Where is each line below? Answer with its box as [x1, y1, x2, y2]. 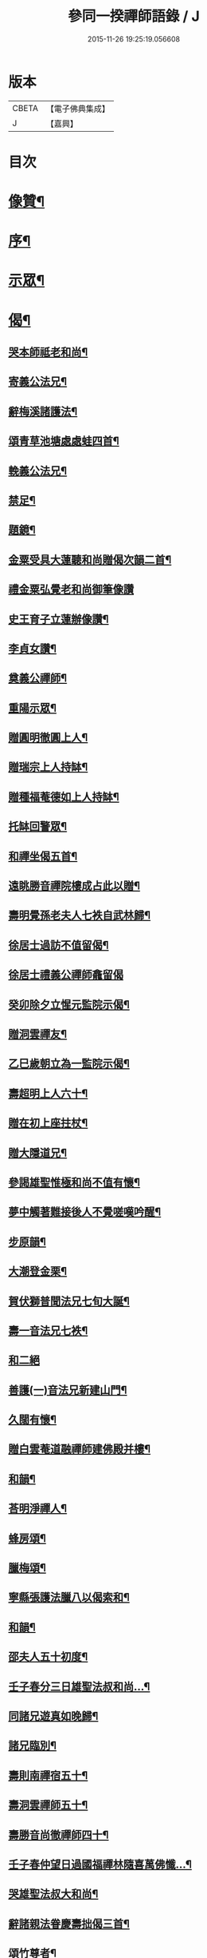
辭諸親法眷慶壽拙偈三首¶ [8, 1916, 130, 1930]
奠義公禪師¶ [8, 672, 68, 685]
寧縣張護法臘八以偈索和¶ [8, 1591, 130, 1604]
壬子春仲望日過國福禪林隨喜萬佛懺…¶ [8, 1857, 193, 1871]
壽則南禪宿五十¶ [8, 1769, 88, 1782]
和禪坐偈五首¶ [8, 849, 78, 863]
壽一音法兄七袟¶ [8, 1324, 88, 1337]
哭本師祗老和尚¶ [8, 345, 88, 359]
